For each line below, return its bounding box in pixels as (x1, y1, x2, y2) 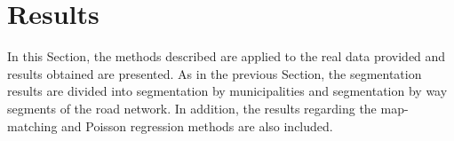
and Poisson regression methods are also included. (61, 116, 333, 135)
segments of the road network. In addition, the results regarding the (7, 98, 377, 117)
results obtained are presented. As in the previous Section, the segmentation (7, 64, 422, 82)
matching (7, 116, 58, 135)
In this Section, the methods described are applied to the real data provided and (7, 47, 446, 66)
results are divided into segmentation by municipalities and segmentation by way (7, 82, 448, 100)
